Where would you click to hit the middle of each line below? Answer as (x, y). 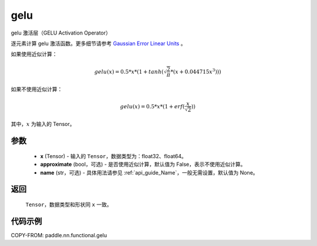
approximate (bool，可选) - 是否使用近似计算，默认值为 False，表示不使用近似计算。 (143, 165)
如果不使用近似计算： (37, 89)
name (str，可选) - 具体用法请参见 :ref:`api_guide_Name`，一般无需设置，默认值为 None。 (149, 172)
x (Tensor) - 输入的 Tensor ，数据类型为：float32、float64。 (114, 156)
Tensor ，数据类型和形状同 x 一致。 (69, 204)
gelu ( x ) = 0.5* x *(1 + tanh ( (129, 71)
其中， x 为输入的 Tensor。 (43, 124)
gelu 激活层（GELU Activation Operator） (61, 33)
